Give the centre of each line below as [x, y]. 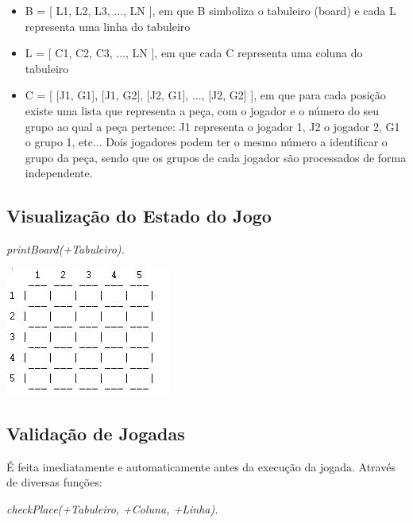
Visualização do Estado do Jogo [139, 216]
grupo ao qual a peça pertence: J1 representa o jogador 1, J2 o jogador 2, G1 [212, 126]
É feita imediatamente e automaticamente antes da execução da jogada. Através [201, 466]
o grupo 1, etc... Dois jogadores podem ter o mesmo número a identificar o [206, 142]
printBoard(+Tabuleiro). [66, 249]
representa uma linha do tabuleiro [108, 26]
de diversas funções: [54, 482]
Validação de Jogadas [96, 433]
